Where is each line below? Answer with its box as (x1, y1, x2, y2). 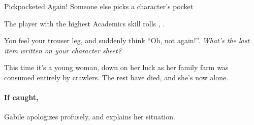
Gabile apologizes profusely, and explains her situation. (4, 111, 175, 122)
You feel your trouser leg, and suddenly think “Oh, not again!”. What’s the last (4, 35, 250, 46)
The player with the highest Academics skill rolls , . (4, 18, 165, 28)
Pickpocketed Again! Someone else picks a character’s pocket (4, 1, 194, 11)
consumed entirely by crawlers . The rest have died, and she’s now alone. (4, 72, 229, 82)
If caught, (4, 92, 39, 103)
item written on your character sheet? (4, 45, 121, 55)
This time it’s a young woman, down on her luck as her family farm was (4, 62, 229, 73)
